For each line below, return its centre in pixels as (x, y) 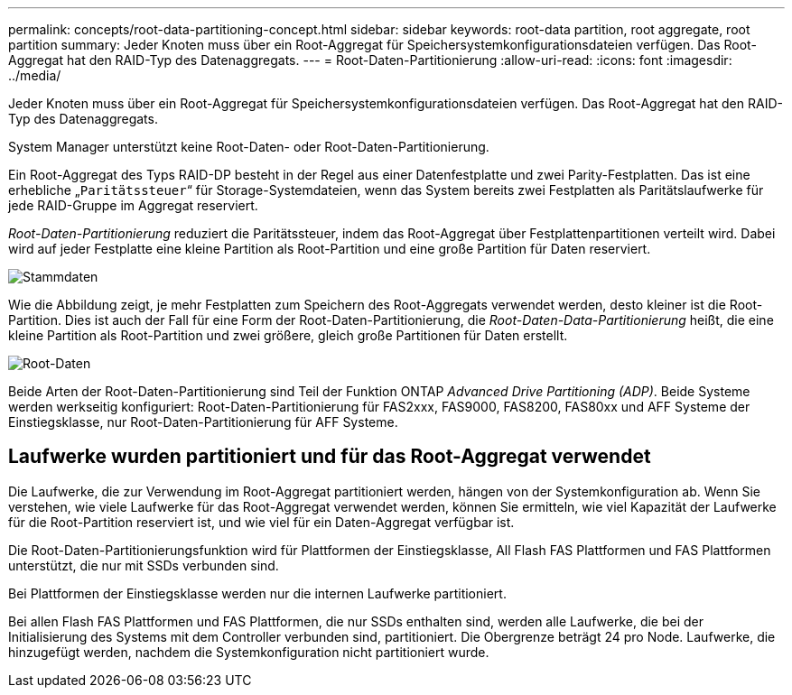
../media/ (35, 75)
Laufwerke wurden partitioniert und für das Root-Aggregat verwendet (330, 457)
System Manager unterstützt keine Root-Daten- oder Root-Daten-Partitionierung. (249, 147)
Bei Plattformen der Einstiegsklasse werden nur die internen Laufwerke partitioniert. (257, 593)
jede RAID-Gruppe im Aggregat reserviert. (133, 205)
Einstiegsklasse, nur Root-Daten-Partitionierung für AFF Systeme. (203, 422)
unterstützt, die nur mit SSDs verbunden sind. (144, 565)
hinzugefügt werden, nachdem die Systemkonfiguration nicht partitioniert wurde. (249, 652)
